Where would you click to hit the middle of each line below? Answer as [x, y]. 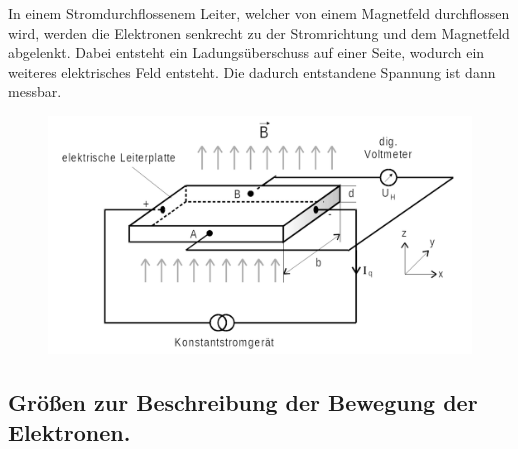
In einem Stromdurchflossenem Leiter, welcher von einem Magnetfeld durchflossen [259, 13]
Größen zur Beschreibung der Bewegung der [243, 402]
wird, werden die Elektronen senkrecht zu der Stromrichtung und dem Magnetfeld [259, 32]
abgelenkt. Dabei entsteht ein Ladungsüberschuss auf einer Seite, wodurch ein [246, 52]
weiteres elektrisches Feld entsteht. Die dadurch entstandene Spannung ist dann [252, 71]
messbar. [35, 91]
